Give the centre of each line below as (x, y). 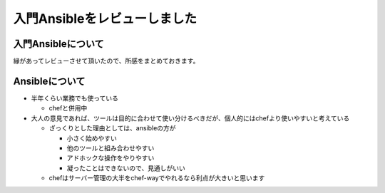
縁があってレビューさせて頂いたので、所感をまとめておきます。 (106, 61)
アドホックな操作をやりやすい (111, 158)
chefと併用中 (68, 108)
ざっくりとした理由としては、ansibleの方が (112, 128)
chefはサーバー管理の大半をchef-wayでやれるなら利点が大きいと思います (157, 178)
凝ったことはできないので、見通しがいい (126, 168)
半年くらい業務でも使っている (75, 98)
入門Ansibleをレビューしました (105, 19)
